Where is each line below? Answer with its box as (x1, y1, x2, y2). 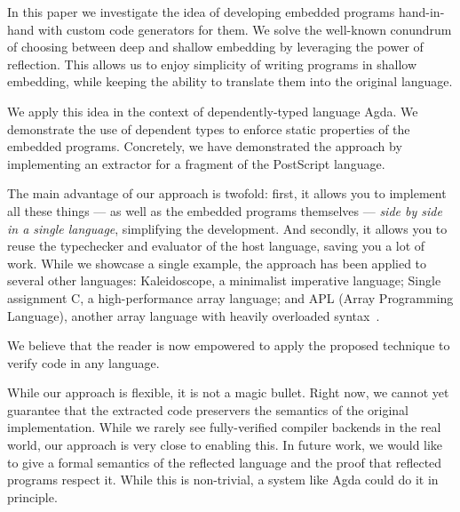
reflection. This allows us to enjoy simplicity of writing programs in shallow (7, 54, 417, 73)
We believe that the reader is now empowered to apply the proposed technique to (7, 336, 450, 355)
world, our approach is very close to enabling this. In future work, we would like (7, 436, 443, 454)
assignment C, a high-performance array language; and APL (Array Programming (7, 288, 454, 307)
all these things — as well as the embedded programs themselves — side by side (7, 201, 442, 220)
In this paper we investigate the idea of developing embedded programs (7, 3, 395, 20)
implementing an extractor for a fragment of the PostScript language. (7, 154, 385, 172)
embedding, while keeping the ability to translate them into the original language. (7, 72, 453, 91)
